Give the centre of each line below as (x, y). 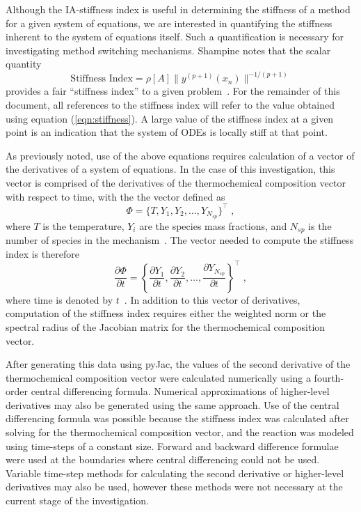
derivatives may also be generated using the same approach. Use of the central (173, 404)
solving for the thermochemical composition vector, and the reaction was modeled (180, 432)
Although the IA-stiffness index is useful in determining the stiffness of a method (178, 9)
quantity (24, 64)
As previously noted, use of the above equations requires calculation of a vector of (180, 155)
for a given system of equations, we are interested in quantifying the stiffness (169, 23)
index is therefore (42, 253)
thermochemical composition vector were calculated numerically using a (158, 377)
